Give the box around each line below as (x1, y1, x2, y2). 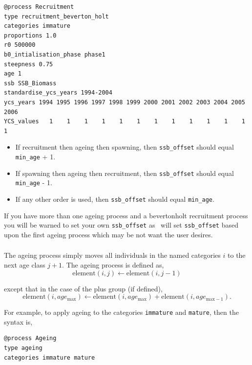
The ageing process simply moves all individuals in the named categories (4, 250, 221, 260)
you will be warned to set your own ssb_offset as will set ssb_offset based (4, 220, 238, 230)
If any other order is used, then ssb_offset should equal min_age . (15, 193, 214, 204)
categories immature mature (4, 354, 95, 361)
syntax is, (4, 316, 33, 327)
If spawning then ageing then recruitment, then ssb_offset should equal (15, 168, 234, 178)
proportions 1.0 (4, 32, 57, 39)
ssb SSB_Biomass (4, 79, 57, 87)
